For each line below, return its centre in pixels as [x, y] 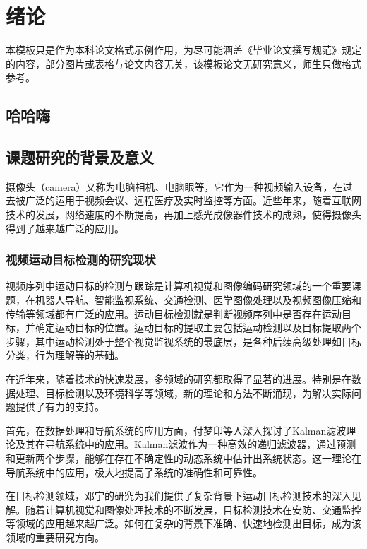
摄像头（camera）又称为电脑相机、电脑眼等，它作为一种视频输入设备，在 [174, 186]
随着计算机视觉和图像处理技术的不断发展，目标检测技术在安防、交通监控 [193, 509]
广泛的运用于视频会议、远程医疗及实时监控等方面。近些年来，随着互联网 [193, 200]
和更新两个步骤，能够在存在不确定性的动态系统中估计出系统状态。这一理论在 [183, 458]
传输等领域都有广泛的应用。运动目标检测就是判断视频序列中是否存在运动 [174, 313]
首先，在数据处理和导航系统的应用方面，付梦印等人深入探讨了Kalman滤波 [176, 430]
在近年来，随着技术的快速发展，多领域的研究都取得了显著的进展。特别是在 [179, 379]
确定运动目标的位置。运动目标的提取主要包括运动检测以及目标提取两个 [198, 327]
